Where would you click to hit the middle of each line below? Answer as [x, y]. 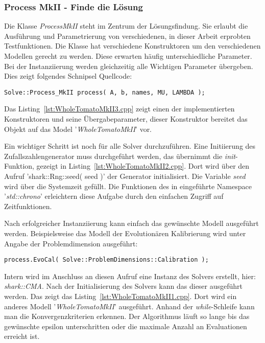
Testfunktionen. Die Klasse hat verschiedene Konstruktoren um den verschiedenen [132, 46]
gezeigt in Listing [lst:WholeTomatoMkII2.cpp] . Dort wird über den [143, 166]
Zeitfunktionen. [28, 206]
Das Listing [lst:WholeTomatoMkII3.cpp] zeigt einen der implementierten [119, 109]
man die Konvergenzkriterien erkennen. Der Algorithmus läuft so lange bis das [127, 316]
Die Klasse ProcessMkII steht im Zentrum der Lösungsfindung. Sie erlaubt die [126, 26]
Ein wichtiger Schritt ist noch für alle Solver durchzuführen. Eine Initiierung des [130, 146]
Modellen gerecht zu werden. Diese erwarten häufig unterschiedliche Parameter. [128, 56]
